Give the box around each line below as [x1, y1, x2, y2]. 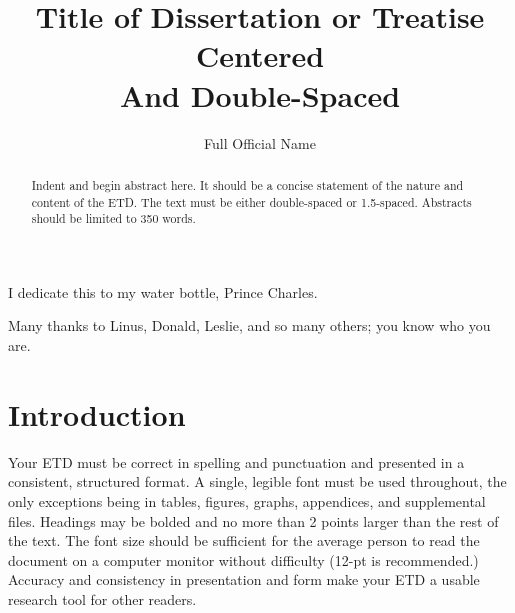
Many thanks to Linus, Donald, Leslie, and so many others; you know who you [8, 315, 491, 336]
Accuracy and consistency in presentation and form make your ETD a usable [8, 569, 480, 590]
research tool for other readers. [8, 588, 197, 609]
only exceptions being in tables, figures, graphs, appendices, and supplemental [8, 490, 486, 511]
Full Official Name [204, 132, 316, 153]
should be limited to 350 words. [31, 210, 196, 227]
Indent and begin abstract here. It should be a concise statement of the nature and [31, 176, 464, 193]
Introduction [8, 393, 186, 434]
